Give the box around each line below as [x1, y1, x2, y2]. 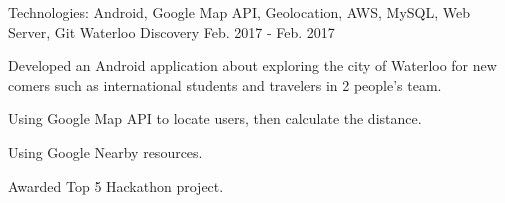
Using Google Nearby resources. [8, 141, 203, 162]
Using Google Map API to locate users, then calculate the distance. [8, 108, 422, 129]
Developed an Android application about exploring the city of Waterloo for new [8, 55, 497, 76]
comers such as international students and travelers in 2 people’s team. [8, 74, 442, 95]
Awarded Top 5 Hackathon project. [8, 175, 224, 196]
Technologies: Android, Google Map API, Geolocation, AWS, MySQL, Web [8, 2, 470, 22]
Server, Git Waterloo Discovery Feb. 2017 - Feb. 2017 [8, 21, 335, 42]
